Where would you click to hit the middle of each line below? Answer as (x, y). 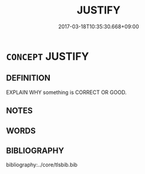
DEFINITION (28, 78)
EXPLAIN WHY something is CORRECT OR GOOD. (66, 92)
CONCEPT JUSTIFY (48, 56)
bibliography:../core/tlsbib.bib (42, 165)
